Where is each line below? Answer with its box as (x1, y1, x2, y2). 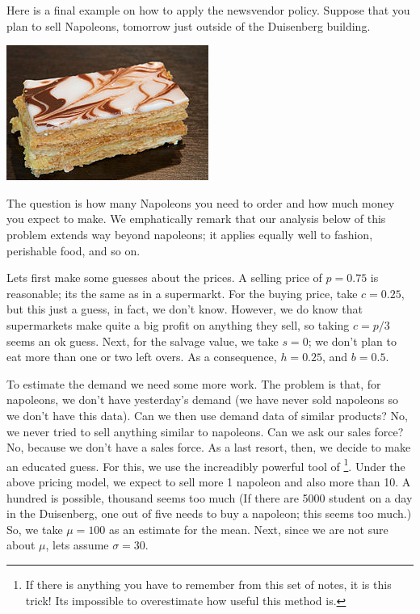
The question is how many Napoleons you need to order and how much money (6, 194, 395, 211)
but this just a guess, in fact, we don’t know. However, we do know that (6, 301, 363, 318)
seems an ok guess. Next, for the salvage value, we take (6, 332, 279, 349)
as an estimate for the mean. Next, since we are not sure (109, 520, 388, 537)
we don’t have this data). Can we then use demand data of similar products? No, (6, 406, 408, 423)
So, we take (6, 520, 63, 537)
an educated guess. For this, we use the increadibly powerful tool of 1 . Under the (6, 455, 405, 474)
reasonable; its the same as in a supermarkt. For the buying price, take (6, 284, 358, 301)
